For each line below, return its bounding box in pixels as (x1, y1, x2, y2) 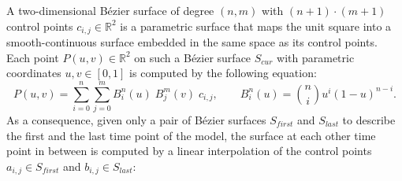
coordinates (6, 65, 61, 81)
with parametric (277, 49, 355, 65)
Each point (6, 49, 59, 65)
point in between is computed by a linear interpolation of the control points (6, 142, 372, 159)
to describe (342, 111, 396, 127)
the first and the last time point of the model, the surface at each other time (6, 127, 376, 143)
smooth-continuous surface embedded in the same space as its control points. (6, 34, 378, 50)
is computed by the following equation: (129, 65, 317, 81)
